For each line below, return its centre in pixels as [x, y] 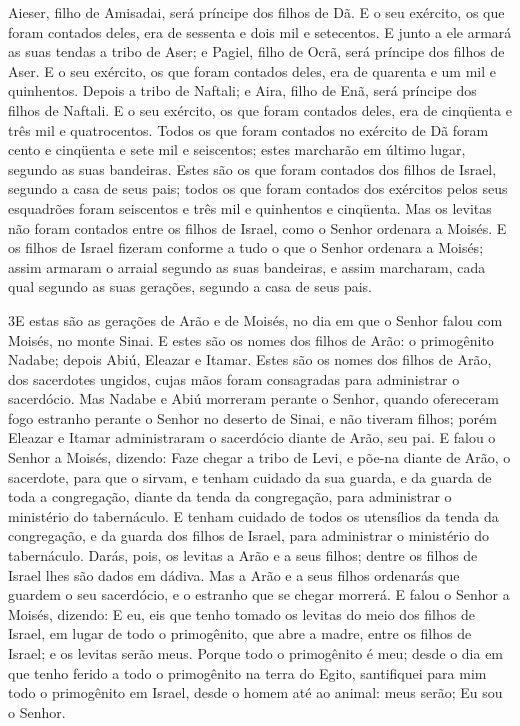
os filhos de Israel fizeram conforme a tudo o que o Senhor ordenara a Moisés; [246, 247]
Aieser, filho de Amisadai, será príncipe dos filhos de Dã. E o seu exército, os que [256, 12]
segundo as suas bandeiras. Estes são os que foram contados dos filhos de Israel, [252, 168]
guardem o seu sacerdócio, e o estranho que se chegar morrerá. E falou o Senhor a [259, 594]
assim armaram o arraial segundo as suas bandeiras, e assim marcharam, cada [247, 266]
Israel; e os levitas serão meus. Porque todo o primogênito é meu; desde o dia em [256, 653]
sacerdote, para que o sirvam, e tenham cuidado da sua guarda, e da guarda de [250, 476]
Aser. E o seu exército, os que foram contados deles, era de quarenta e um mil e [252, 70]
